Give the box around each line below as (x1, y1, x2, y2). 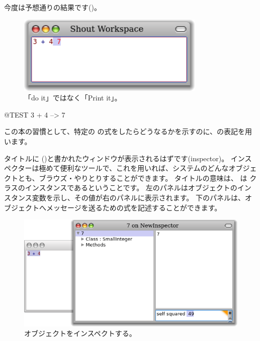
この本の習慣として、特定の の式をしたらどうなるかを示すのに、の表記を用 (4, 126, 252, 137)
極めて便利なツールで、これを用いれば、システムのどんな (39, 163, 229, 173)
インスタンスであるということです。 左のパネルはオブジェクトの (25, 182, 237, 193)
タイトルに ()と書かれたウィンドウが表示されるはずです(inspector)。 (4, 153, 229, 163)
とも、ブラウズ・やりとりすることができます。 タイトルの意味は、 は (18, 172, 247, 183)
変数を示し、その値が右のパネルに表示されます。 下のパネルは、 (32, 192, 245, 202)
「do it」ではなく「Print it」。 (24, 92, 122, 103)
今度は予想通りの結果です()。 (4, 2, 101, 12)
